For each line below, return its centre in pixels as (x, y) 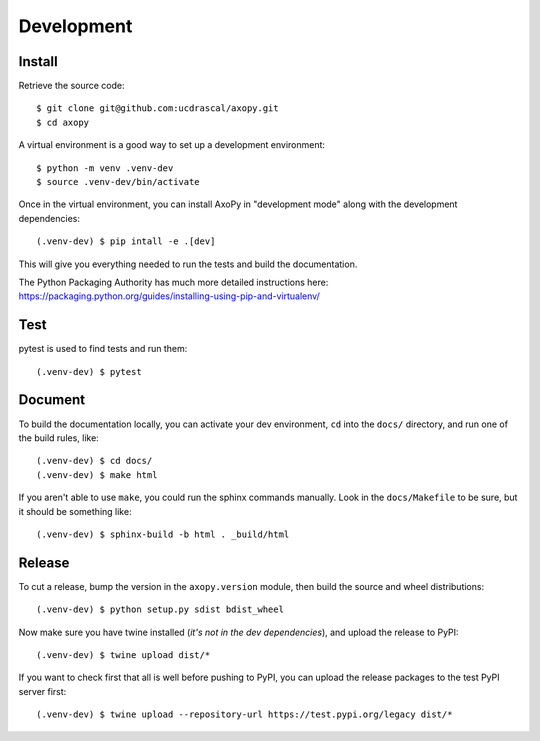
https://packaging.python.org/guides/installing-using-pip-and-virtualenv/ (169, 296)
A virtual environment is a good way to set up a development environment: (171, 145)
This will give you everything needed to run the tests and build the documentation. (188, 264)
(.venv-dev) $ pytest (89, 371)
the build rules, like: (58, 437)
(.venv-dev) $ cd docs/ (94, 461)
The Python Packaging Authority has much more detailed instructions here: (173, 282)
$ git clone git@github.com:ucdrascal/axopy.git (157, 108)
